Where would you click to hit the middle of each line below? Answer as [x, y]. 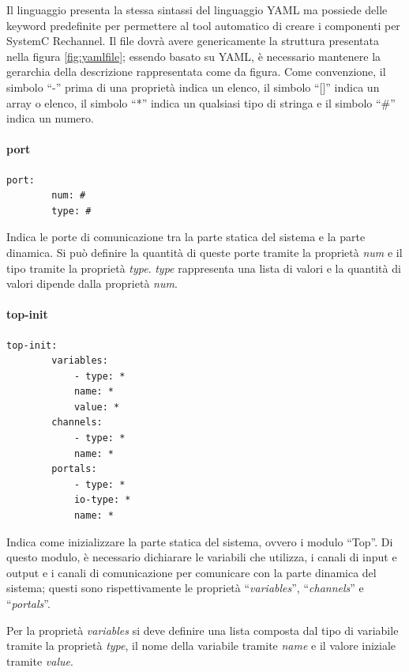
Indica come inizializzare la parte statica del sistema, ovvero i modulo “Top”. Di [200, 541]
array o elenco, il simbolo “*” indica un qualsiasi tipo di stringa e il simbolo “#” [201, 102]
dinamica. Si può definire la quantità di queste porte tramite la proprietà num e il [204, 252]
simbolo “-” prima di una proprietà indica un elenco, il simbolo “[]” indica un [193, 87]
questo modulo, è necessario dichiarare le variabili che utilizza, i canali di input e [202, 557]
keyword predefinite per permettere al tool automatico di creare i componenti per [203, 25]
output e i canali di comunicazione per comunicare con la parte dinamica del [191, 572]
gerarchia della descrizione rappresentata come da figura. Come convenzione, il [196, 72]
